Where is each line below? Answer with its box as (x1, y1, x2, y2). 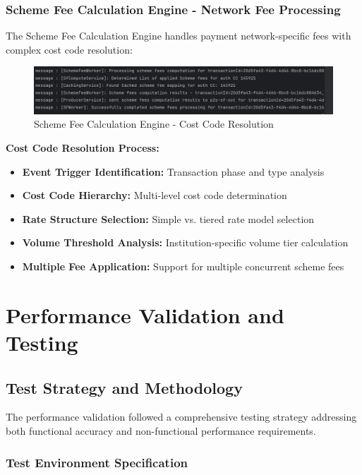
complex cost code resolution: (6, 42, 133, 56)
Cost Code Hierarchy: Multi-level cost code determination (22, 188, 287, 203)
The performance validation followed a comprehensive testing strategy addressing (6, 409, 357, 424)
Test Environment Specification (6, 453, 188, 471)
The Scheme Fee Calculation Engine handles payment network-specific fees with (6, 28, 351, 43)
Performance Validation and (6, 300, 284, 329)
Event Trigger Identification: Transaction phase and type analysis (22, 164, 325, 179)
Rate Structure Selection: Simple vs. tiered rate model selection (22, 211, 315, 226)
